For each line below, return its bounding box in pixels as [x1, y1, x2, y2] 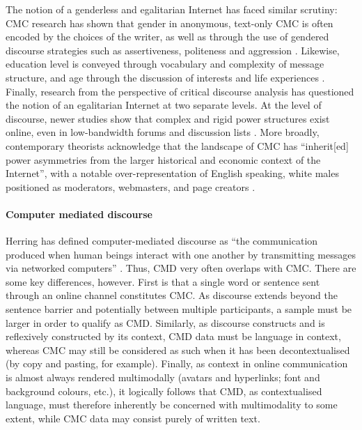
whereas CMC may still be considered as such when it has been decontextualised [6, 342, 350, 357]
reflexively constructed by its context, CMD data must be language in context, [6, 329, 341, 344]
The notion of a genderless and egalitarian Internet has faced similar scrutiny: [6, 2, 338, 16]
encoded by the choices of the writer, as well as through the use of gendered [6, 29, 329, 44]
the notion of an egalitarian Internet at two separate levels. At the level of [6, 98, 322, 112]
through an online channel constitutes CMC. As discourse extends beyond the [6, 288, 338, 302]
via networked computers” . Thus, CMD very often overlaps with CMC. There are [6, 261, 356, 275]
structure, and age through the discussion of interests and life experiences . [6, 70, 325, 84]
